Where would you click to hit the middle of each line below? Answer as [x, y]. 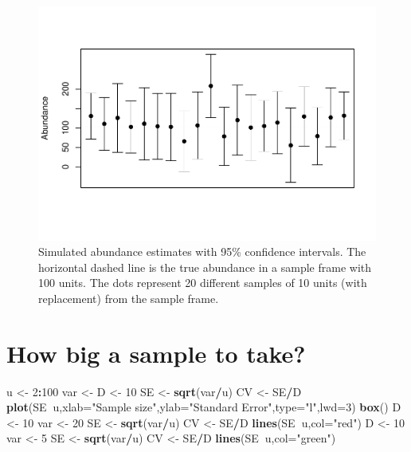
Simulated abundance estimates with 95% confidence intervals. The [202, 252]
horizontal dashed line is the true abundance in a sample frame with [205, 267]
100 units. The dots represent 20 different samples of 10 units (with [203, 283]
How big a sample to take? [156, 353]
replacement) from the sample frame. [129, 298]
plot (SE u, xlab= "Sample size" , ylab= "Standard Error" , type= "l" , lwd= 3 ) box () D [204, 407]
